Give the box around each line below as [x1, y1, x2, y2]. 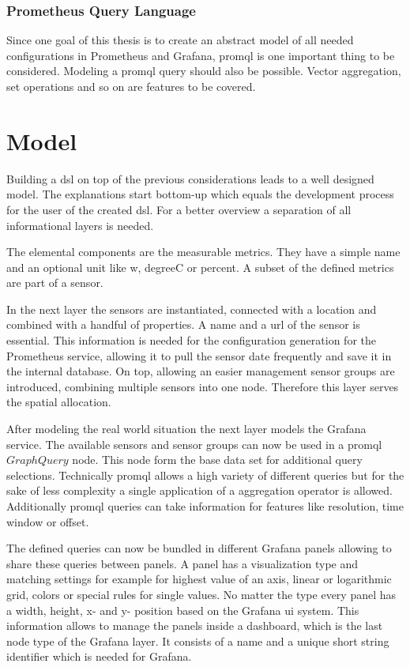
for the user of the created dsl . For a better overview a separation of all [6, 201, 352, 217]
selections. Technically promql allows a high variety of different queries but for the [6, 466, 404, 483]
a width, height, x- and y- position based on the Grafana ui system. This [6, 601, 359, 618]
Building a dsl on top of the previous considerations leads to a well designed [6, 170, 374, 187]
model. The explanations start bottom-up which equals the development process [6, 186, 394, 202]
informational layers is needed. [6, 217, 154, 233]
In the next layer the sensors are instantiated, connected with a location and [6, 300, 377, 317]
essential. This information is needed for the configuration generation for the [6, 332, 376, 349]
